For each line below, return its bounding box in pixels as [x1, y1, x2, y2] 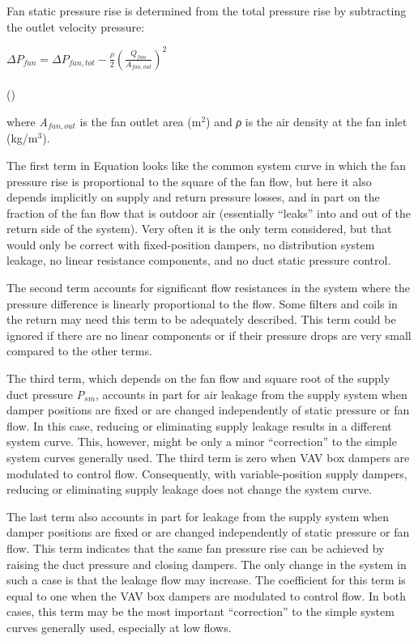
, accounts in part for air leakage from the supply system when [96, 385, 407, 402]
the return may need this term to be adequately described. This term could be [6, 311, 396, 328]
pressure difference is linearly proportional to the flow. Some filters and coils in [6, 295, 398, 312]
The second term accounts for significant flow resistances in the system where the [6, 279, 411, 296]
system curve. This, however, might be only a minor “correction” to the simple [6, 433, 397, 450]
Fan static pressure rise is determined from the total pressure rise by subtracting [6, 2, 407, 19]
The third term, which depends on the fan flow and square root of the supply [6, 370, 390, 387]
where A [6, 112, 48, 129]
